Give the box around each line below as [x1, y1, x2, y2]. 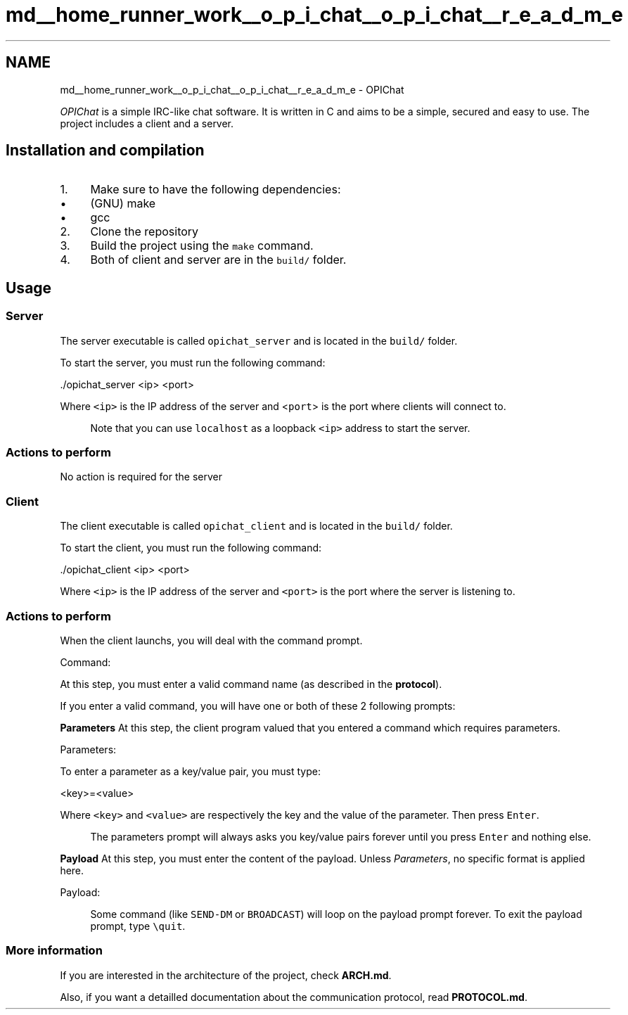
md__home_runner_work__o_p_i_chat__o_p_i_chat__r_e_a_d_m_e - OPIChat [60, 83, 404, 96]
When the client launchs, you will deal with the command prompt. [60, 634, 363, 646]
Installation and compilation [6, 141, 205, 160]
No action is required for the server [60, 471, 222, 483]
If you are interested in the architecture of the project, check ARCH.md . [60, 969, 392, 981]
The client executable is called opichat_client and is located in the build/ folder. [60, 520, 453, 532]
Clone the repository [90, 224, 199, 239]
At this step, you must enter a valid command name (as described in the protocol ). [60, 677, 442, 690]
